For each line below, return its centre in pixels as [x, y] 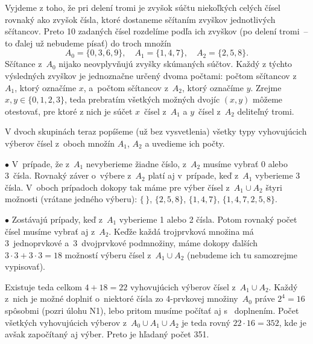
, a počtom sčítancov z [126, 87]
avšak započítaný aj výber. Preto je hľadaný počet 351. [107, 334]
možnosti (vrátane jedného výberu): [71, 199]
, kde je [292, 322]
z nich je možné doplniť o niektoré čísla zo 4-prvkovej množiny [122, 298]
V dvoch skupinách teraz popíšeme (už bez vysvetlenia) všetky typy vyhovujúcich [156, 131]
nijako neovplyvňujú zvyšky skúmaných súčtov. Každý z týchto [175, 64]
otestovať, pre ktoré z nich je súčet [69, 111]
